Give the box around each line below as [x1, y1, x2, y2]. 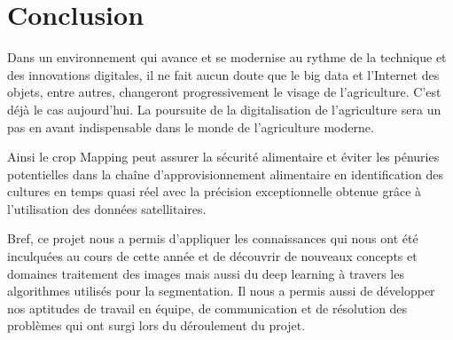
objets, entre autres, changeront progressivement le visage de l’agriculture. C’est [7, 83, 441, 101]
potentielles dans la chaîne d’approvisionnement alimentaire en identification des [7, 164, 443, 183]
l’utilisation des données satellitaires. [7, 199, 207, 217]
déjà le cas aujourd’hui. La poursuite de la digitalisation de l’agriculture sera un [7, 99, 441, 118]
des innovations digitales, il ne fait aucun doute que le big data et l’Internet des [7, 65, 440, 83]
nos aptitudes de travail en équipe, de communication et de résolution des [7, 298, 408, 317]
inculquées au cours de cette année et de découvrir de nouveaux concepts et [7, 247, 418, 265]
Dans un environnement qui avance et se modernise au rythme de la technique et [7, 48, 447, 67]
